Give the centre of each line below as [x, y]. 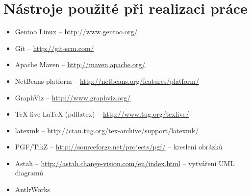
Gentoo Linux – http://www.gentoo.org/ [76, 32]
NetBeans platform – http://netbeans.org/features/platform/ [107, 81]
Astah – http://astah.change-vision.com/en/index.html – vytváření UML [125, 163]
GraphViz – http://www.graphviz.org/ [73, 97]
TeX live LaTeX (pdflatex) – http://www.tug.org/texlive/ [102, 114]
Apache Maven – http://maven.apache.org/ [80, 64]
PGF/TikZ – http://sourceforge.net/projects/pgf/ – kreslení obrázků [119, 147]
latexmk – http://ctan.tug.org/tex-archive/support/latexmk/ [107, 130]
